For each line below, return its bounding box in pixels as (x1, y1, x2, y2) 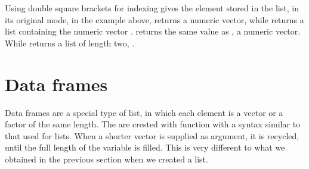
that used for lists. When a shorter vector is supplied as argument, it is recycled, (5, 129, 299, 142)
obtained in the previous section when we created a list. (5, 152, 208, 165)
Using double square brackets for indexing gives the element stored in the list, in (5, 2, 299, 14)
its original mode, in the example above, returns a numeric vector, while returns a (5, 13, 304, 26)
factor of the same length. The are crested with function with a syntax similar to (5, 118, 301, 130)
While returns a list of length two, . (5, 36, 135, 49)
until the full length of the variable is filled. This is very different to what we (5, 141, 285, 154)
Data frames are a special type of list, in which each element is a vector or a (5, 106, 283, 118)
